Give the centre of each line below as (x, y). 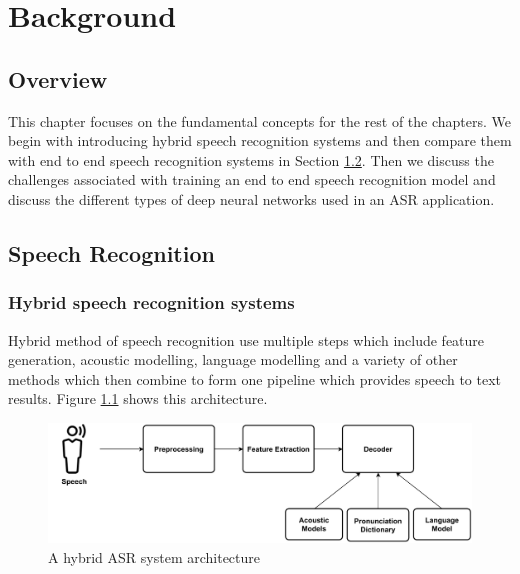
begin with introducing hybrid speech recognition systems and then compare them (260, 140)
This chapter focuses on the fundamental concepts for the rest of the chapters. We (260, 120)
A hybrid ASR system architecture (154, 557)
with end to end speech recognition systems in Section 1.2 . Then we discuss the (251, 159)
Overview (58, 78)
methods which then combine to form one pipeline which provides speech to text (255, 378)
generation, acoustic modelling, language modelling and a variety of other (233, 359)
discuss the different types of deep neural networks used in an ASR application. (251, 198)
